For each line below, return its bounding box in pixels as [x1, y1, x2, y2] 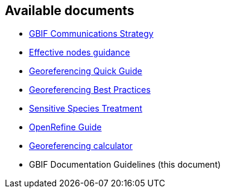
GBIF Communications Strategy [29, 28, 154, 39]
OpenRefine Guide [29, 122, 102, 133]
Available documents [5, 3, 135, 18]
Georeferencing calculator [29, 141, 133, 151]
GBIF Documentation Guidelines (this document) [29, 159, 221, 170]
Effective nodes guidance [29, 47, 130, 58]
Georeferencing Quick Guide [29, 66, 142, 77]
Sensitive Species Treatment [29, 103, 142, 114]
